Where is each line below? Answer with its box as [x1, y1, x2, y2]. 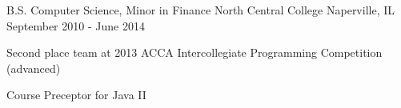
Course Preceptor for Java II [6, 86, 146, 103]
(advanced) [6, 59, 61, 76]
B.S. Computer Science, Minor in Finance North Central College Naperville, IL [6, 2, 395, 18]
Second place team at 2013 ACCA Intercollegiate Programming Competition [6, 44, 383, 61]
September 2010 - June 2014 [6, 17, 145, 34]
